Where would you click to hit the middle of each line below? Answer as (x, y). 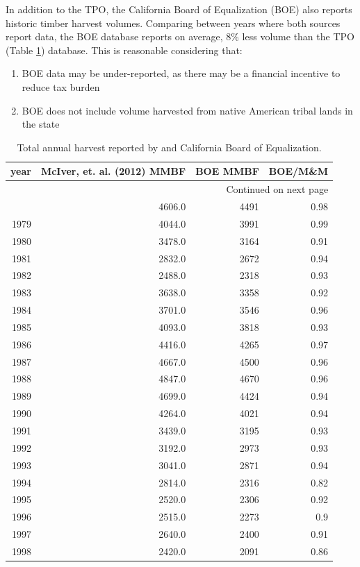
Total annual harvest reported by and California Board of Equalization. (169, 147)
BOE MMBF (227, 171)
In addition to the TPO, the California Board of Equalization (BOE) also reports (179, 9)
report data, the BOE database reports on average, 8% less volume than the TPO (180, 36)
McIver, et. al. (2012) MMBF (113, 171)
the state (41, 124)
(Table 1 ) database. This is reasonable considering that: (124, 50)
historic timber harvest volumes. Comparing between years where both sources (173, 23)
